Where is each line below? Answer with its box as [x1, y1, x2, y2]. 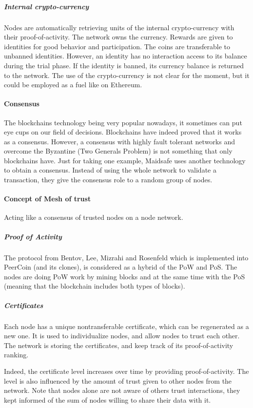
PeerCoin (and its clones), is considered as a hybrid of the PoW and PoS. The [4, 262, 237, 272]
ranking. [4, 350, 29, 360]
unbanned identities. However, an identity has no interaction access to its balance [4, 51, 247, 61]
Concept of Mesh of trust [4, 194, 91, 204]
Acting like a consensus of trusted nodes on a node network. [4, 212, 183, 222]
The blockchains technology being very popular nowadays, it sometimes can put [4, 117, 242, 127]
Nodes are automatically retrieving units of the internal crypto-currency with [4, 22, 234, 32]
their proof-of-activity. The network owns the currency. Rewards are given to [4, 32, 233, 42]
